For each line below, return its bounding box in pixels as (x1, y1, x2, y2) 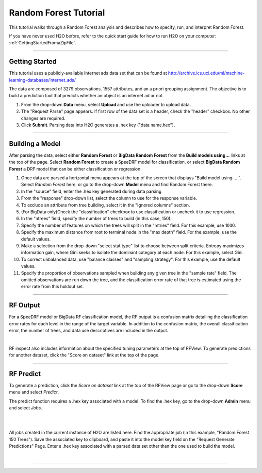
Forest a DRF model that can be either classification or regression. (9, 166, 142, 172)
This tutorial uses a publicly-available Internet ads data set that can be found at (9, 70, 167, 76)
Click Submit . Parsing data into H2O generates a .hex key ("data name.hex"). (21, 122, 175, 128)
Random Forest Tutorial (9, 7, 105, 18)
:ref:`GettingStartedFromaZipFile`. (9, 40, 77, 46)
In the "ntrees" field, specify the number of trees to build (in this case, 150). (21, 216, 172, 221)
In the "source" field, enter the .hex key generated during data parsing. (21, 188, 163, 194)
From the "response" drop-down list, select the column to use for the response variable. (21, 195, 197, 201)
